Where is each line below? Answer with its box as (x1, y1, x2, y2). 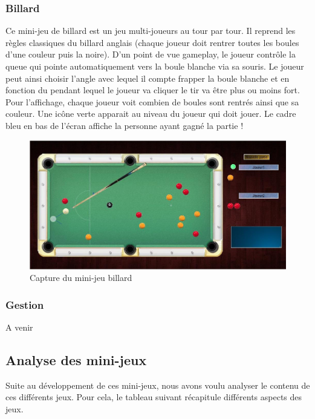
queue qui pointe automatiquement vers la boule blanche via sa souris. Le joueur (5, 60, 304, 72)
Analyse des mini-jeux (5, 351, 147, 369)
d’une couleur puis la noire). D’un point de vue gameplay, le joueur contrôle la (5, 48, 296, 61)
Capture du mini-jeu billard (30, 271, 132, 284)
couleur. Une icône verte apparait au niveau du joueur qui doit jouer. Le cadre (5, 107, 296, 120)
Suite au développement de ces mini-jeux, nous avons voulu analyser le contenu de (5, 378, 310, 391)
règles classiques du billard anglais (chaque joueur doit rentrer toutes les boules (5, 36, 299, 48)
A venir (5, 321, 33, 334)
